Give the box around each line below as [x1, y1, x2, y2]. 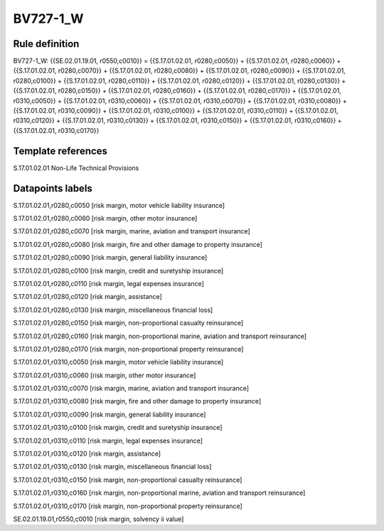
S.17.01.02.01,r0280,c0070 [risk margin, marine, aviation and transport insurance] [13, 227, 250, 236]
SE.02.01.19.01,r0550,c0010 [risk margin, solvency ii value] [13, 515, 184, 523]
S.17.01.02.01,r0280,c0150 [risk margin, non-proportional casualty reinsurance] [13, 319, 244, 327]
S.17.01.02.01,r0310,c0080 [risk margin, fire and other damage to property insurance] [13, 397, 262, 406]
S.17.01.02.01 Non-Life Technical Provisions [13, 164, 139, 172]
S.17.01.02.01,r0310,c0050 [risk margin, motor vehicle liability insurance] [13, 358, 224, 367]
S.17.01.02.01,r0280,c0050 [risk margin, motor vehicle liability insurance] [13, 201, 225, 209]
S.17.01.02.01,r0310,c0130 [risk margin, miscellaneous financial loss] [13, 463, 212, 471]
